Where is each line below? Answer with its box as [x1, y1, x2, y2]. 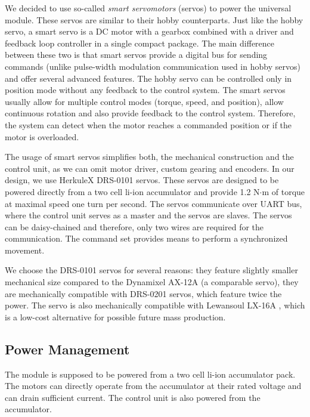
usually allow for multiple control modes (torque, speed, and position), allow [5, 95, 284, 107]
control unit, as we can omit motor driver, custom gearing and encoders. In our [5, 162, 294, 174]
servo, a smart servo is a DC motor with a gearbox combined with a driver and [5, 25, 294, 38]
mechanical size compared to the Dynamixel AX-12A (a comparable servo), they [5, 276, 299, 288]
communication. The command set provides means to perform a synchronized [5, 232, 288, 245]
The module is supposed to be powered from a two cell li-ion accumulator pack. [5, 367, 296, 380]
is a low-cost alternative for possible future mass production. [5, 310, 226, 323]
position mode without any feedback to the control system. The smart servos [5, 84, 286, 96]
